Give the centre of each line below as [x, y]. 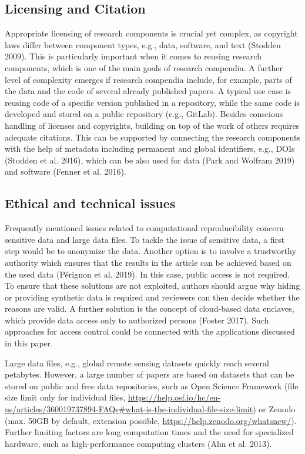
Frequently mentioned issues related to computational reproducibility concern [144, 228]
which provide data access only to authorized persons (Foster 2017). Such [137, 320]
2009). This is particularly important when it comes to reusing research [133, 56]
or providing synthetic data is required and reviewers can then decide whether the [152, 297]
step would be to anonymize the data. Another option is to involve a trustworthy [150, 251]
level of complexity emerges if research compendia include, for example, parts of [148, 79]
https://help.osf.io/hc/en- [174, 397]
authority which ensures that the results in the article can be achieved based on [148, 262]
